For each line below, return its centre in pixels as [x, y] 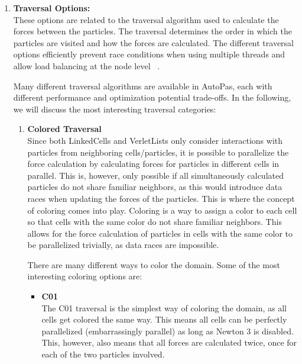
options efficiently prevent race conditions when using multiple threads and [149, 54]
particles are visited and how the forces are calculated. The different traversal [154, 42]
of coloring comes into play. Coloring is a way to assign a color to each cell [162, 210]
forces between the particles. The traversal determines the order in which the [152, 31]
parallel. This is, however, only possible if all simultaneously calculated [155, 175]
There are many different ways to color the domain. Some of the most [154, 264]
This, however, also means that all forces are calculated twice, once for [169, 342]
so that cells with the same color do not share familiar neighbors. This [155, 222]
